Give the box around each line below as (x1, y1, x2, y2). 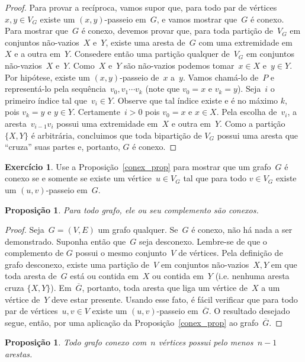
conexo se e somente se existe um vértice (5, 172, 152, 184)
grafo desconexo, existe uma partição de (5, 258, 150, 270)
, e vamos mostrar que (156, 12, 237, 25)
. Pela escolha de (216, 105, 277, 118)
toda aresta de (5, 270, 57, 282)
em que (271, 258, 297, 270)
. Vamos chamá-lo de (182, 71, 259, 83)
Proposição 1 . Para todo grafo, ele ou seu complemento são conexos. (5, 203, 259, 216)
